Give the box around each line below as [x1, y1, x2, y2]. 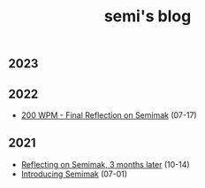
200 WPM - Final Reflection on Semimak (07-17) [20, 110, 197, 121]
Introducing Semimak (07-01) [20, 168, 128, 179]
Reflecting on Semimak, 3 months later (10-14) [20, 159, 191, 169]
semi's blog [103, 6, 192, 27]
